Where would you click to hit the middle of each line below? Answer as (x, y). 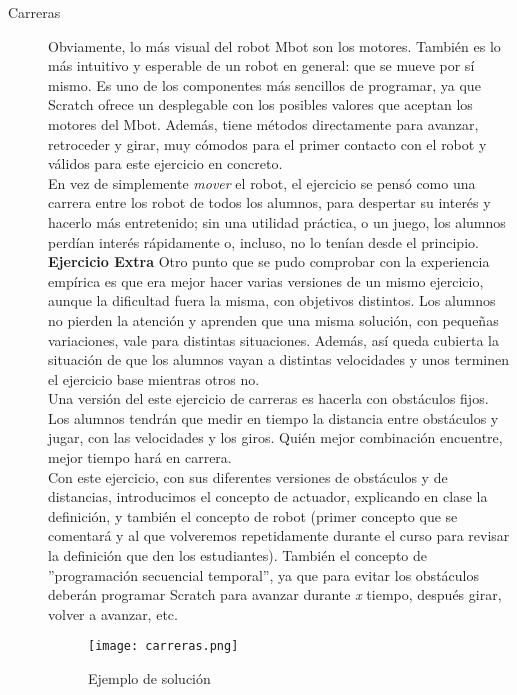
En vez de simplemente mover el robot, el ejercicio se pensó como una (262, 182)
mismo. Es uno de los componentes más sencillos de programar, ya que (264, 84)
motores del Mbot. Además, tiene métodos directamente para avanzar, (263, 123)
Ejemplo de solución (149, 678)
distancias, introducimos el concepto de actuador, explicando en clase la (268, 496)
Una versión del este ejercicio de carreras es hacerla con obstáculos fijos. (268, 398)
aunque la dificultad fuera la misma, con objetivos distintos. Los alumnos (272, 300)
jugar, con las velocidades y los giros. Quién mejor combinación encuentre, (275, 437)
